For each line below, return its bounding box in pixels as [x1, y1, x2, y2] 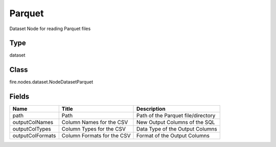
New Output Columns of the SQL [136, 119, 215, 126]
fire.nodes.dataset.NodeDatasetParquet [9, 79, 94, 85]
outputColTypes [12, 126, 51, 133]
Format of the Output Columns [136, 132, 210, 139]
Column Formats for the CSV [61, 132, 131, 139]
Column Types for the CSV [61, 126, 126, 133]
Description [136, 105, 166, 112]
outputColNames [12, 119, 54, 126]
